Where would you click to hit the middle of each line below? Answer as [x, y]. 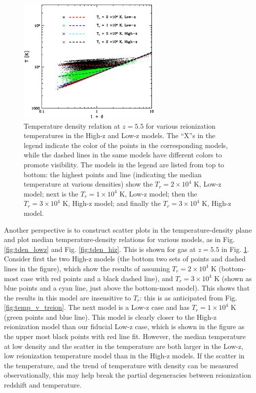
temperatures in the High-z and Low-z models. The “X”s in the [120, 135]
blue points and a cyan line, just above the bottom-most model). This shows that [127, 288]
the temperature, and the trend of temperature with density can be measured [121, 365]
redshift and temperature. [43, 385]
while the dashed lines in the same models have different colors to [123, 155]
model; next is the [51, 193]
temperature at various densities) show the [88, 184]
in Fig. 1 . [235, 249]
